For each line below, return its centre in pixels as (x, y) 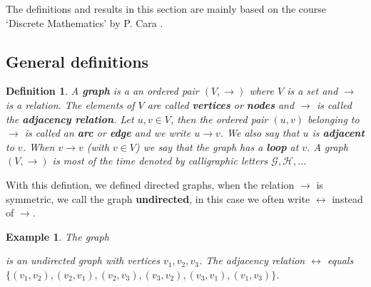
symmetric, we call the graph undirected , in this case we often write (158, 198)
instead (347, 198)
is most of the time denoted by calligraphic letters (160, 161)
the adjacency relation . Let (70, 119)
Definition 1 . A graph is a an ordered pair (102, 91)
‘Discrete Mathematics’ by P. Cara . (85, 22)
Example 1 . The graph (57, 236)
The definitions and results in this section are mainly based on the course (166, 9)
